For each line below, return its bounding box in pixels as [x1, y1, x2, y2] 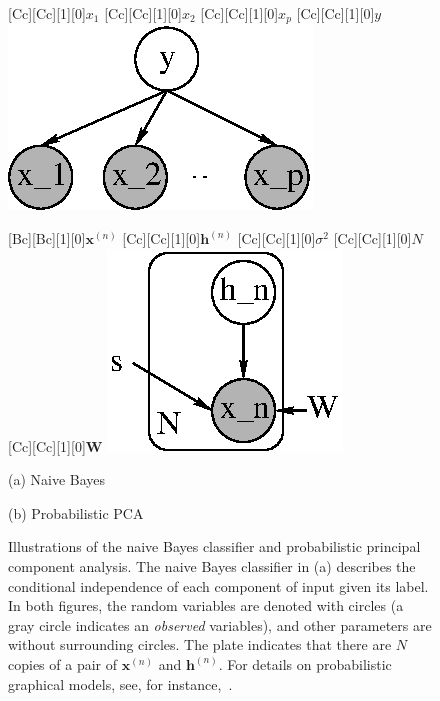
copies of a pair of [8, 653, 118, 674]
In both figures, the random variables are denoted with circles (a [8, 595, 404, 616]
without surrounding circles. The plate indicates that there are [8, 634, 392, 655]
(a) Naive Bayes [8, 469, 106, 490]
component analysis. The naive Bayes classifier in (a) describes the [8, 556, 416, 577]
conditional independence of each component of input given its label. [8, 575, 429, 596]
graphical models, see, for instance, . [8, 673, 233, 694]
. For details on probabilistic [218, 653, 392, 674]
